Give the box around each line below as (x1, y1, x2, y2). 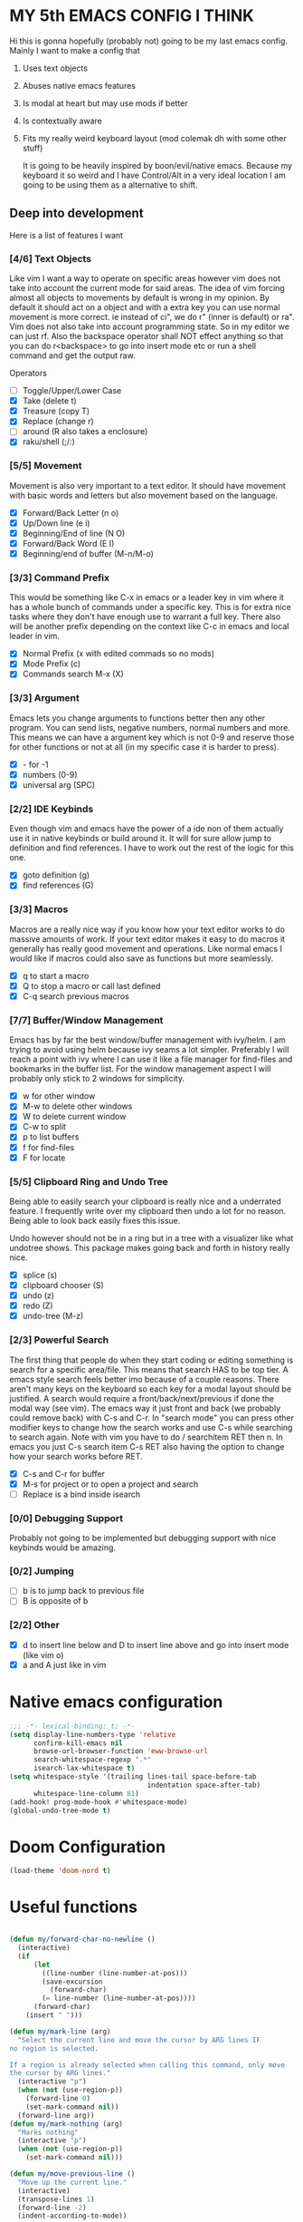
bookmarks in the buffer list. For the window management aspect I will (9, 1063, 271, 1074)
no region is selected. (9, 2043, 99, 2053)
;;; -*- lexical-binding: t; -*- (9, 1722, 136, 1731)
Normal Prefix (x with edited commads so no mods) (22, 648, 215, 659)
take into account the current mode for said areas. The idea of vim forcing (9, 283, 285, 294)
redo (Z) (22, 1300, 53, 1311)
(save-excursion (42, 1977, 103, 1986)
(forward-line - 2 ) (17, 2203, 88, 2212)
